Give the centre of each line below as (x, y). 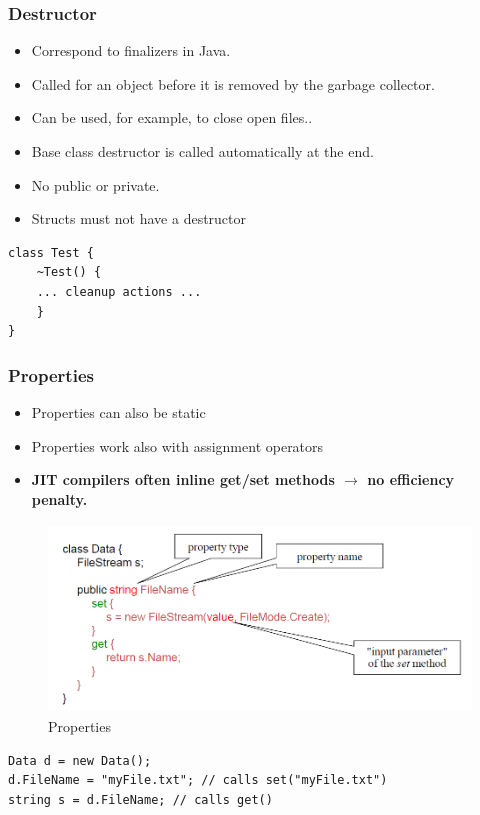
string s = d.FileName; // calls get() (140, 799)
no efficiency (411, 479)
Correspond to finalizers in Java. (131, 50)
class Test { (51, 252)
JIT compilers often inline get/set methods (183, 479)
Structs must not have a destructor (139, 218)
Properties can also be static (118, 411)
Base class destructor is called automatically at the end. (202, 151)
